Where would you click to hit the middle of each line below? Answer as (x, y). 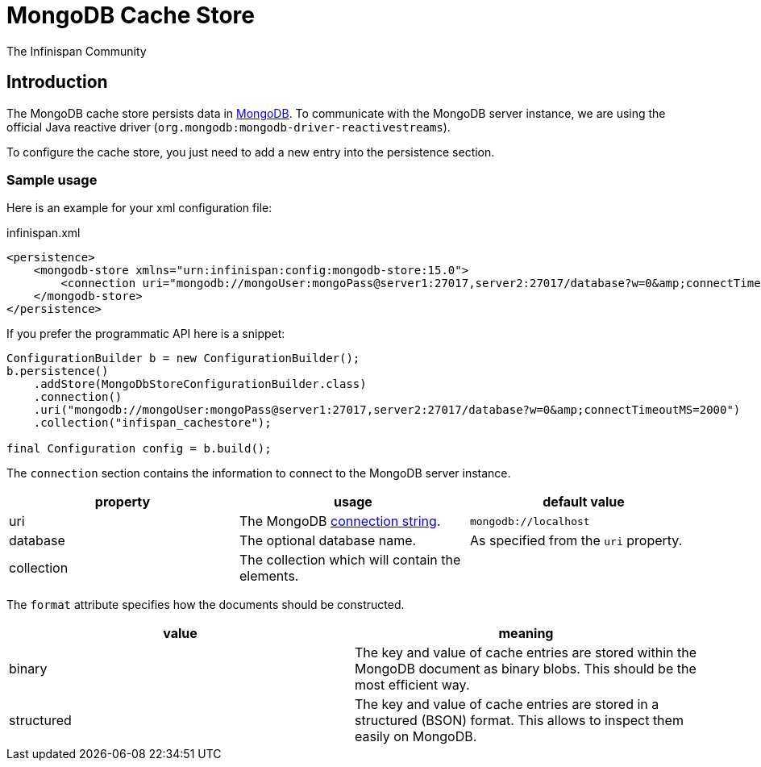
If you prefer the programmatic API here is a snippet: (146, 334)
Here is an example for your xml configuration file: (139, 208)
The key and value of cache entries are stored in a (507, 704)
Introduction (57, 82)
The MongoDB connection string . (340, 521)
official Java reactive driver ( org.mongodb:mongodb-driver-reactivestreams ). (229, 127)
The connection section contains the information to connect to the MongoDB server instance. (259, 473)
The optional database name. (328, 541)
